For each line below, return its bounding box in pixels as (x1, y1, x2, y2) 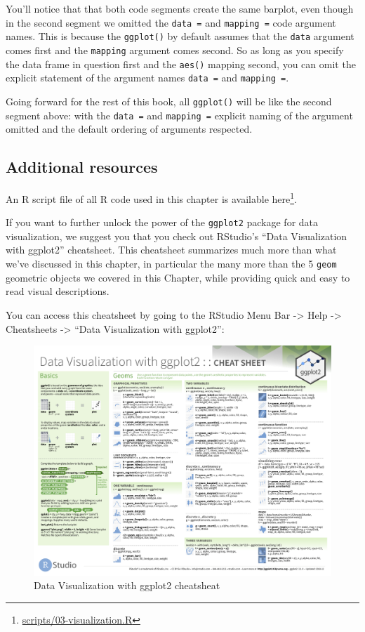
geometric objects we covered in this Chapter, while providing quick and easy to (6, 270, 350, 284)
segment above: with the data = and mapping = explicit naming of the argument (6, 107, 353, 122)
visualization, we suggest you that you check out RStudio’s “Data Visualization (6, 228, 347, 243)
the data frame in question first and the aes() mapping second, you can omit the (6, 56, 356, 71)
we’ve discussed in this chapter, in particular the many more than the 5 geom (6, 256, 337, 271)
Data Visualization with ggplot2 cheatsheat (34, 578, 220, 593)
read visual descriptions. (6, 284, 109, 298)
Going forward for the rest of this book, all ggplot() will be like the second (6, 93, 332, 108)
